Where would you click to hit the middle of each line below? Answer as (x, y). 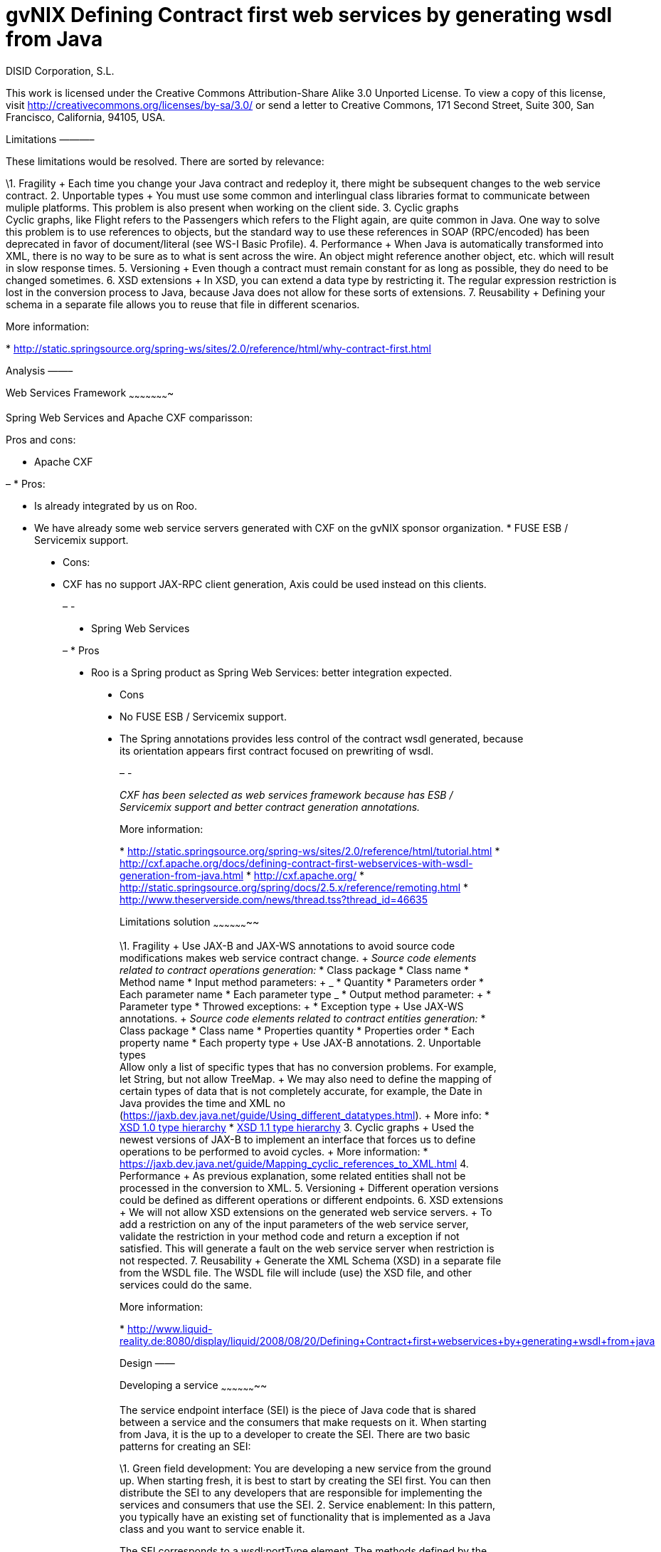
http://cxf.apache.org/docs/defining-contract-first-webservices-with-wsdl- (296, 863)
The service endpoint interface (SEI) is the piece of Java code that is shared (298, 1410)
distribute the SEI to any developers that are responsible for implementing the (301, 1493)
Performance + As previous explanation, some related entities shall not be (293, 1176)
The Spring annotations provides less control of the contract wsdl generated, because (322, 738)
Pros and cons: (41, 439)
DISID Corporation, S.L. (60, 70)
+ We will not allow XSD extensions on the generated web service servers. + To (306, 1212)
